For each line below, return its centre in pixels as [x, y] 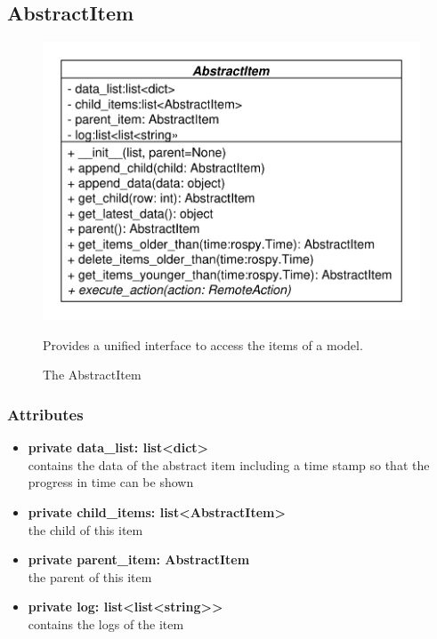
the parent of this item [90, 576]
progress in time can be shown [111, 482]
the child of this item [85, 529]
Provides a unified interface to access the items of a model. [203, 344]
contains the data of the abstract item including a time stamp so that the [229, 464]
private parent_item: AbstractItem [139, 559]
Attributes [45, 414]
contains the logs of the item [106, 623]
